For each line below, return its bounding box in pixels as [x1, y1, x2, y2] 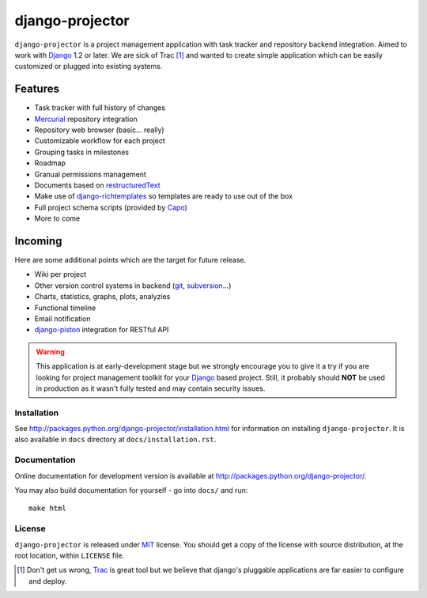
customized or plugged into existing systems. [14, 62, 163, 71]
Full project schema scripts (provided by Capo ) [34, 202, 187, 212]
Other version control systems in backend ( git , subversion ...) [34, 281, 232, 290]
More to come [34, 214, 81, 223]
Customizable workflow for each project [34, 136, 165, 146]
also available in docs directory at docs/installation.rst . [14, 435, 217, 445]
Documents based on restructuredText [34, 180, 161, 190]
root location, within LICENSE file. [14, 551, 125, 560]
